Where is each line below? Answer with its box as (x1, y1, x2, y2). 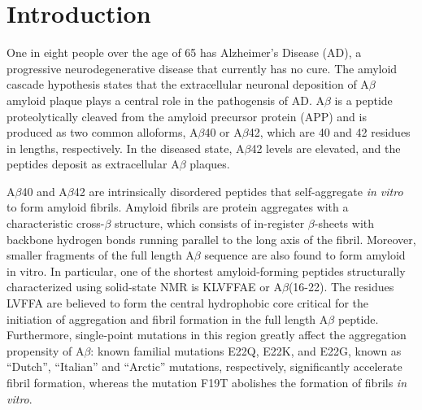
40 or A (204, 124, 242, 141)
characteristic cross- (7, 215, 105, 232)
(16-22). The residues (288, 278, 394, 295)
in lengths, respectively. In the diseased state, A (7, 139, 245, 156)
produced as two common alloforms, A (7, 124, 198, 141)
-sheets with (314, 215, 375, 232)
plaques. (189, 155, 230, 172)
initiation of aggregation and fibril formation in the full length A (7, 310, 328, 327)
